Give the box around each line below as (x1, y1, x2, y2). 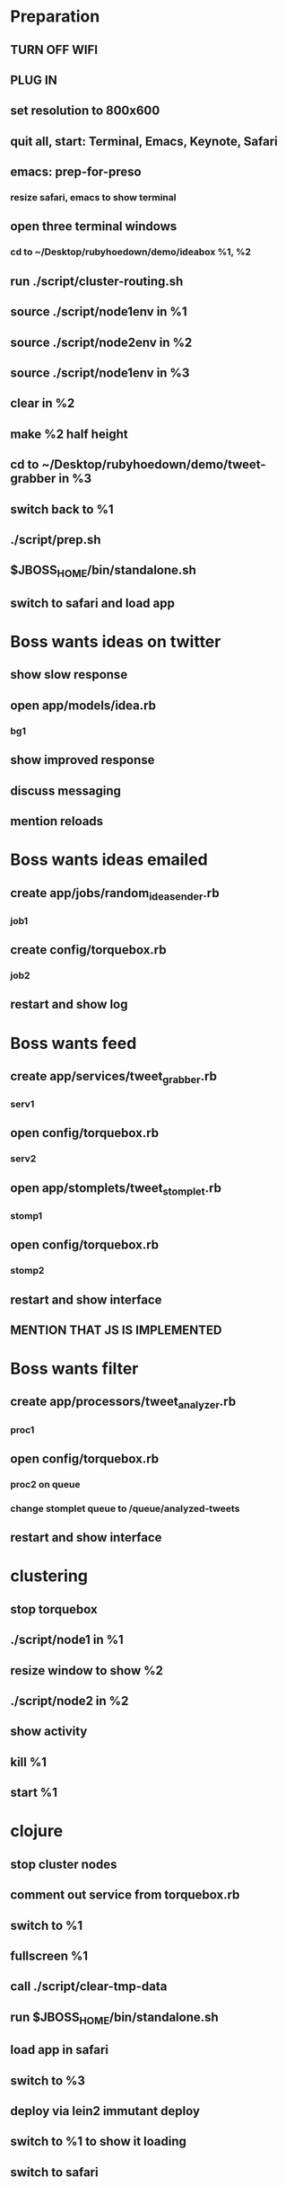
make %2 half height (10, 426, 128, 441)
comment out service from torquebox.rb (10, 1888, 240, 1903)
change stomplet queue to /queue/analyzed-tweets (10, 1502, 240, 1515)
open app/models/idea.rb (10, 698, 156, 713)
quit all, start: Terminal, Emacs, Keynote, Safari (10, 133, 279, 149)
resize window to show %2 (10, 1663, 164, 1678)
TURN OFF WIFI (10, 42, 98, 58)
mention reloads (10, 813, 104, 829)
